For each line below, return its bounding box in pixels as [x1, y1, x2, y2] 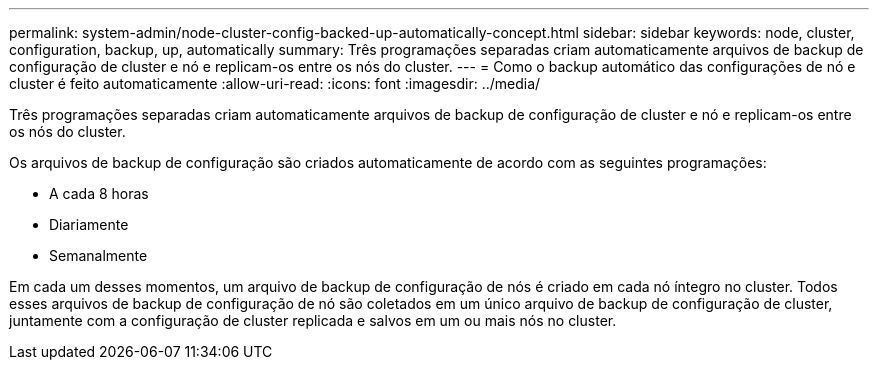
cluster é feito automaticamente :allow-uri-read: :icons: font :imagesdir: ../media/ [9, 75, 541, 92]
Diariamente [49, 216, 129, 233]
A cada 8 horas [49, 185, 149, 202]
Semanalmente [49, 247, 148, 264]
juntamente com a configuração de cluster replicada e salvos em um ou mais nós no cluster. [9, 312, 617, 329]
